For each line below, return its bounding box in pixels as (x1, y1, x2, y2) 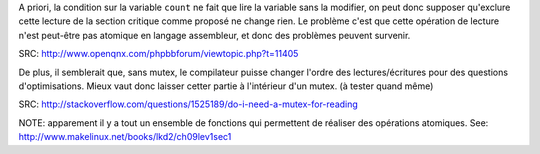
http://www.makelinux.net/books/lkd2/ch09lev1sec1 (18, 131, 232, 143)
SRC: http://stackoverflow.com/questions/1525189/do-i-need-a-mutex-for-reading (18, 98, 359, 110)
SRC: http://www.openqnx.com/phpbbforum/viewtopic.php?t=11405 (18, 48, 299, 60)
